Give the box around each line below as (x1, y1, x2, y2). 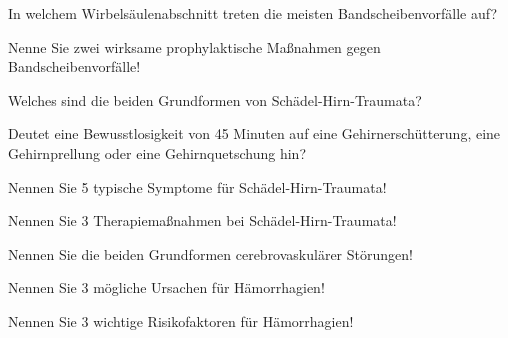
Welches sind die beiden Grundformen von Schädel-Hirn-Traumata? (8, 89, 422, 110)
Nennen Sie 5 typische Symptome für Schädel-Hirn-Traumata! (8, 176, 387, 197)
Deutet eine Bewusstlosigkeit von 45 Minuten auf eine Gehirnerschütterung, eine (8, 123, 501, 144)
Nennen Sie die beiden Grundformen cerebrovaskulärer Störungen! (8, 243, 413, 264)
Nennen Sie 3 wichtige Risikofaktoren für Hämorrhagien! (8, 310, 354, 331)
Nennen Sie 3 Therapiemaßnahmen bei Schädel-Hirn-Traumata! (8, 210, 397, 231)
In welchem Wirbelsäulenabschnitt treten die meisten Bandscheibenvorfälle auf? (8, 3, 498, 23)
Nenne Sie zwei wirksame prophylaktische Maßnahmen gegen (8, 36, 381, 57)
